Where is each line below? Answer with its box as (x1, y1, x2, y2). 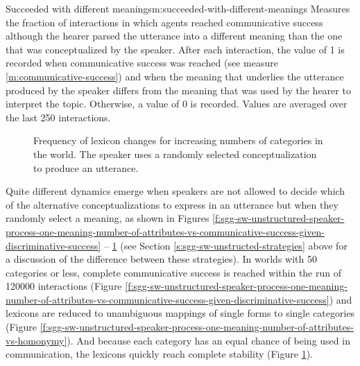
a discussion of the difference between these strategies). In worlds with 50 (6, 252, 317, 266)
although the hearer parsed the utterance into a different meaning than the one (6, 28, 343, 43)
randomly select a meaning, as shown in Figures (6, 211, 209, 225)
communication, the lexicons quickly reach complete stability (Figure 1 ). (6, 347, 313, 361)
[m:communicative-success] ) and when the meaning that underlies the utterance (6, 69, 344, 83)
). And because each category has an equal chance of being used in (67, 333, 350, 347)
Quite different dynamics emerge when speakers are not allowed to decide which (6, 184, 345, 198)
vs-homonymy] (6, 333, 67, 347)
